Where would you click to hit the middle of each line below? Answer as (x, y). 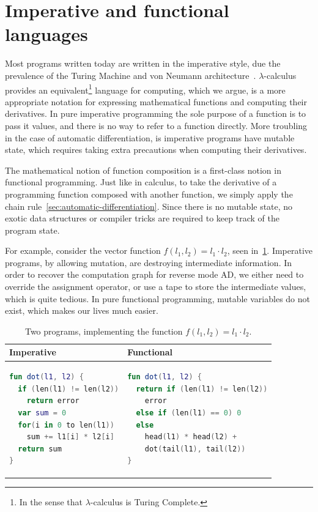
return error (53, 401)
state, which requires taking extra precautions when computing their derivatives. (156, 150)
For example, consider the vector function (83, 250)
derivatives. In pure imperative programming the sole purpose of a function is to (156, 113)
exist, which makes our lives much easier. (82, 310)
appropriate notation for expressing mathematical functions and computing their (156, 101)
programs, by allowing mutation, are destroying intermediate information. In (149, 262)
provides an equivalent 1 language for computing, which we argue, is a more (145, 89)
